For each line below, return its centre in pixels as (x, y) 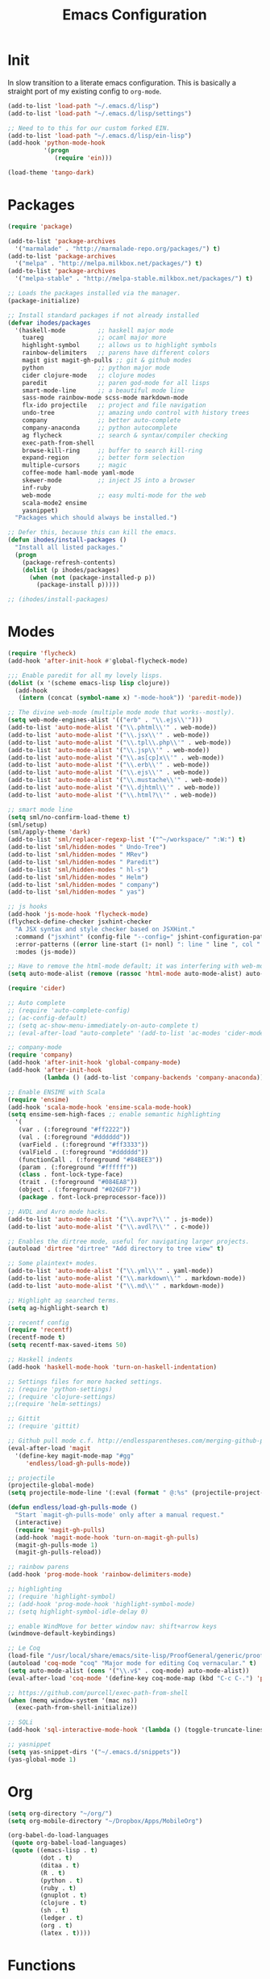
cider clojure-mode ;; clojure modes (89, 375)
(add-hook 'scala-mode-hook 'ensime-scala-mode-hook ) (100, 1107)
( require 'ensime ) (38, 1099)
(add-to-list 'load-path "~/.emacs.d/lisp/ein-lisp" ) (100, 136)
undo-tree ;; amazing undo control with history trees (136, 413)
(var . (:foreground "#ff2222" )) (74, 1130)
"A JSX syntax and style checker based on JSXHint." (105, 929)
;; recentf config (38, 1322)
